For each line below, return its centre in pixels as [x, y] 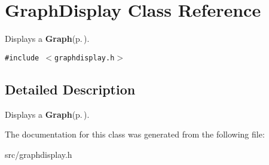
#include [22, 58]
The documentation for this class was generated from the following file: [135, 134]
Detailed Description [70, 89]
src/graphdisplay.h [39, 154]
